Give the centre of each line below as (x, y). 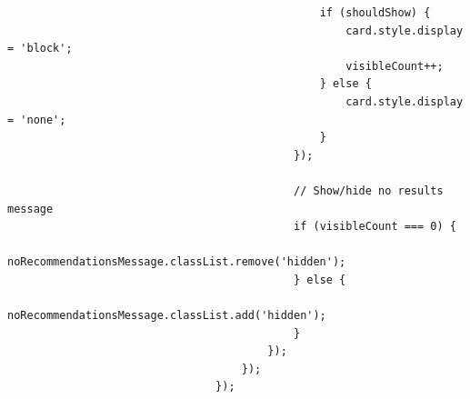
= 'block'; (40, 49)
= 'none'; (37, 120)
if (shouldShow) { (375, 13)
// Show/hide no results (369, 190)
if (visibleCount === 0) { (375, 227)
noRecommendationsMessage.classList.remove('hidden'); (177, 262)
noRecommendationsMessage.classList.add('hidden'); (167, 316)
